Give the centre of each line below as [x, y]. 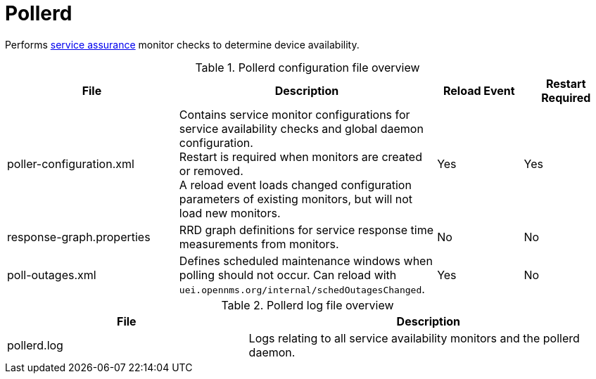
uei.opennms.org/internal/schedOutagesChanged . [302, 289]
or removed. [211, 171]
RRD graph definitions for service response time [306, 230]
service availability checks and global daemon [301, 128]
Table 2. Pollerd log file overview [307, 305]
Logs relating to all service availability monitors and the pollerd [414, 338]
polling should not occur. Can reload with [288, 275]
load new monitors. [230, 213]
